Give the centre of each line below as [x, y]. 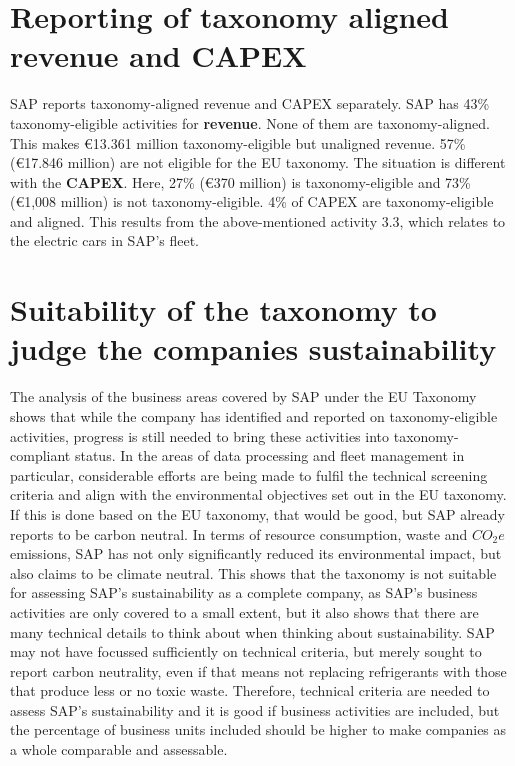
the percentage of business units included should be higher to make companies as [258, 729]
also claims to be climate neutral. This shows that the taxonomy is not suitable [253, 572]
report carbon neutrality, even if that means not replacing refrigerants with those [258, 670]
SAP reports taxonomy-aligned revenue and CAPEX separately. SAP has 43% [250, 103]
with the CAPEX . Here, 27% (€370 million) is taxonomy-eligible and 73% [240, 181]
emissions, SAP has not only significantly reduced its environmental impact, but [256, 553]
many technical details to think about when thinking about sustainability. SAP [252, 631]
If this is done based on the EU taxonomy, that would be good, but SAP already [257, 513]
